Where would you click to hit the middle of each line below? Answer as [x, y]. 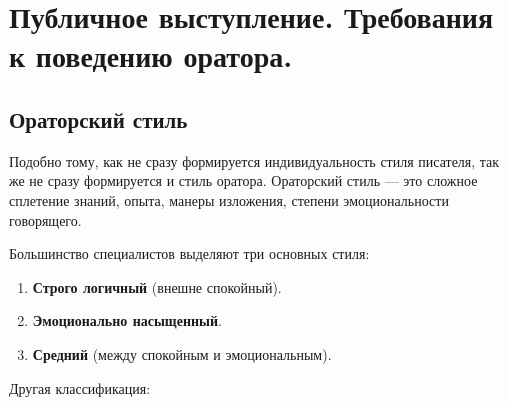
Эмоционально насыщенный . [127, 320]
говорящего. [45, 219]
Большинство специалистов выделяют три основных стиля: [189, 253]
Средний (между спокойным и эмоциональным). [182, 353]
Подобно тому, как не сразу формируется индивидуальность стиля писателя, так [254, 160]
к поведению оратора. [151, 55]
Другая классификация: [80, 387]
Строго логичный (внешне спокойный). [157, 286]
